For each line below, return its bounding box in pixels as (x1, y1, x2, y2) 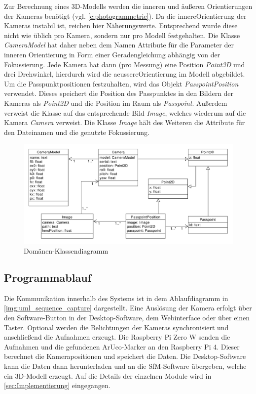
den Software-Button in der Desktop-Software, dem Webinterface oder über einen (4, 312, 250, 322)
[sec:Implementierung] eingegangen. (4, 380, 110, 391)
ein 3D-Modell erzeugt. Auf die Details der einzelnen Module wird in (4, 370, 212, 381)
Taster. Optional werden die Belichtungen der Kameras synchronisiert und (4, 322, 229, 332)
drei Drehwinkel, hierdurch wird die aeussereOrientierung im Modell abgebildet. (4, 69, 245, 79)
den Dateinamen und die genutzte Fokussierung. (4, 127, 149, 137)
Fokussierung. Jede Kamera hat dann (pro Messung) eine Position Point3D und (4, 59, 245, 69)
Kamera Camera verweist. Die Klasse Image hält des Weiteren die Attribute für (4, 117, 245, 128)
